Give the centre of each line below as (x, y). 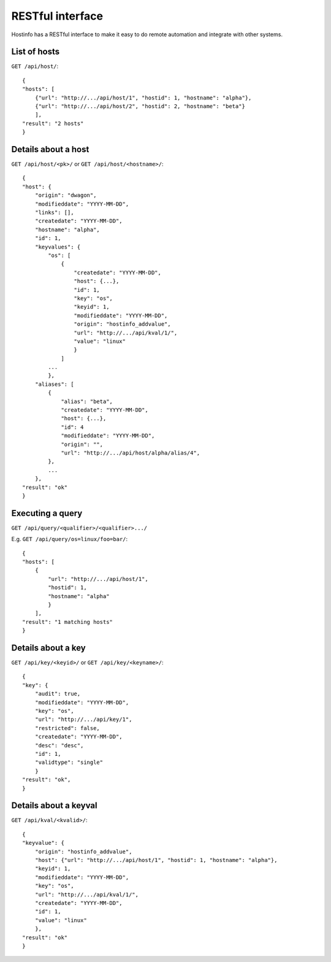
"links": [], (54, 213)
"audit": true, (58, 694)
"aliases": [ (54, 384)
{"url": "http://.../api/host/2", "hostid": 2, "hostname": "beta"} (140, 106)
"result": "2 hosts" (53, 123)
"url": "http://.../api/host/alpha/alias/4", (131, 453)
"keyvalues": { (58, 247)
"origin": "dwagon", (66, 195)
